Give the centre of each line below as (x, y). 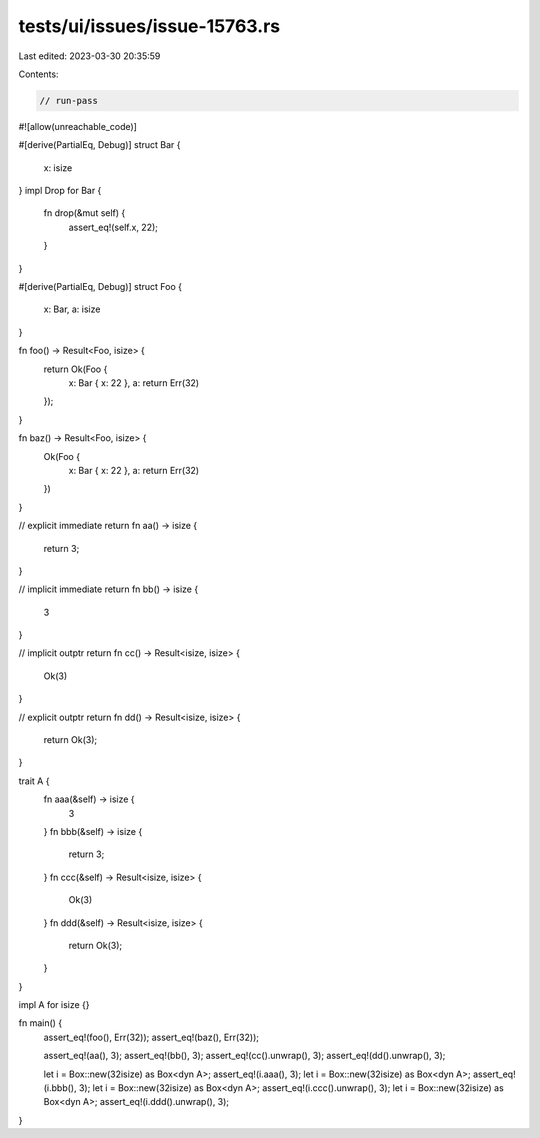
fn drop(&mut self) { (84, 213)
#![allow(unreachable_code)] (77, 126)
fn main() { (40, 1023)
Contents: (38, 74)
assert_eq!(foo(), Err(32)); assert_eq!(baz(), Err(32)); (151, 1037)
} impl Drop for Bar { (60, 191)
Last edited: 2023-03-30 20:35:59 (89, 56)
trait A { (34, 781)
